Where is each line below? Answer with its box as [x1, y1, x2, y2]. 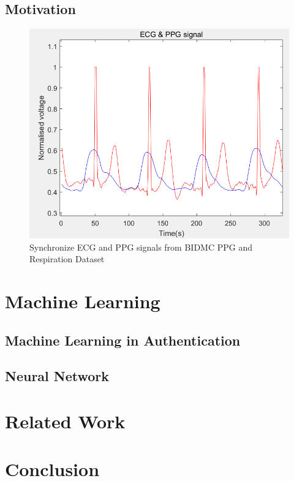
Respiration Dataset [29, 252, 105, 265]
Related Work [5, 408, 126, 433]
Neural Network [5, 366, 110, 385]
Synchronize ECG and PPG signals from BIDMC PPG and [29, 240, 252, 253]
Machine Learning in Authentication [5, 330, 241, 349]
